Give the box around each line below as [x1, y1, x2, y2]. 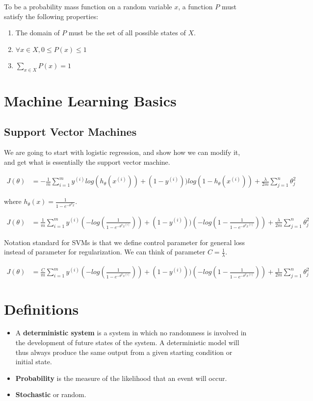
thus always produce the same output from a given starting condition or [15, 347, 233, 357]
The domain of [15, 27, 60, 38]
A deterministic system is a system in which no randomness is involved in [15, 327, 247, 338]
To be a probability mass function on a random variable [4, 1, 172, 11]
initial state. [15, 356, 52, 367]
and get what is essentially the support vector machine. [4, 156, 170, 167]
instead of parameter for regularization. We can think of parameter [4, 247, 206, 257]
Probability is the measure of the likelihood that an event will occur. [15, 373, 227, 383]
